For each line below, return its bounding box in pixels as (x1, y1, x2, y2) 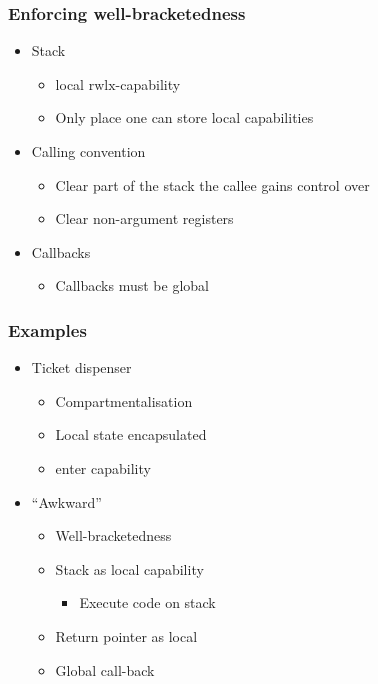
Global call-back (55, 659, 155, 680)
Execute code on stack (79, 592, 216, 613)
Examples (8, 317, 87, 342)
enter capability (55, 457, 151, 478)
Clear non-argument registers (55, 208, 234, 229)
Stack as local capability (55, 558, 204, 579)
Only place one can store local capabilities (55, 107, 314, 128)
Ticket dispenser (31, 357, 132, 378)
